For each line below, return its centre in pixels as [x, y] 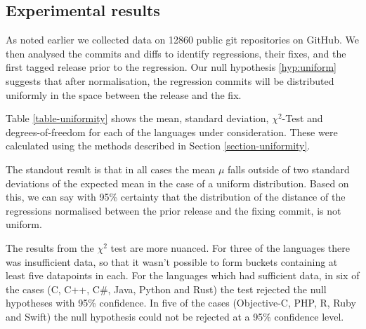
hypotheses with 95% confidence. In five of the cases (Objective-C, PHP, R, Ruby [181, 303]
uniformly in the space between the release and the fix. [124, 94]
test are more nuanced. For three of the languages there [230, 247]
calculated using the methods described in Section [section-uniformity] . [158, 146]
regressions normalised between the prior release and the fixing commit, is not [174, 210]
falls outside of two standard [289, 169]
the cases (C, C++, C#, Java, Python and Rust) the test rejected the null [166, 289]
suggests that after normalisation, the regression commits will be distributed [170, 80]
